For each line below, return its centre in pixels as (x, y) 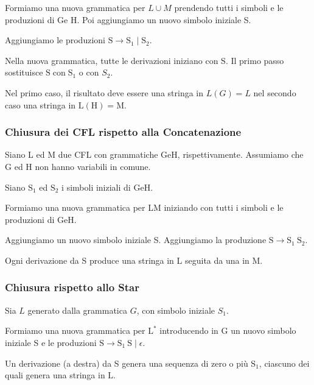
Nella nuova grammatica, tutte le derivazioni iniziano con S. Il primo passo (145, 60)
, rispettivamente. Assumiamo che (240, 154)
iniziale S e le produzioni (51, 342)
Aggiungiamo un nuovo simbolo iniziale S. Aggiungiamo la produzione (136, 240)
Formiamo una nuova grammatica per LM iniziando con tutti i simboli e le (144, 207)
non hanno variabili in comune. (93, 166)
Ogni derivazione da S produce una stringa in (89, 260)
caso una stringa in (40, 104)
